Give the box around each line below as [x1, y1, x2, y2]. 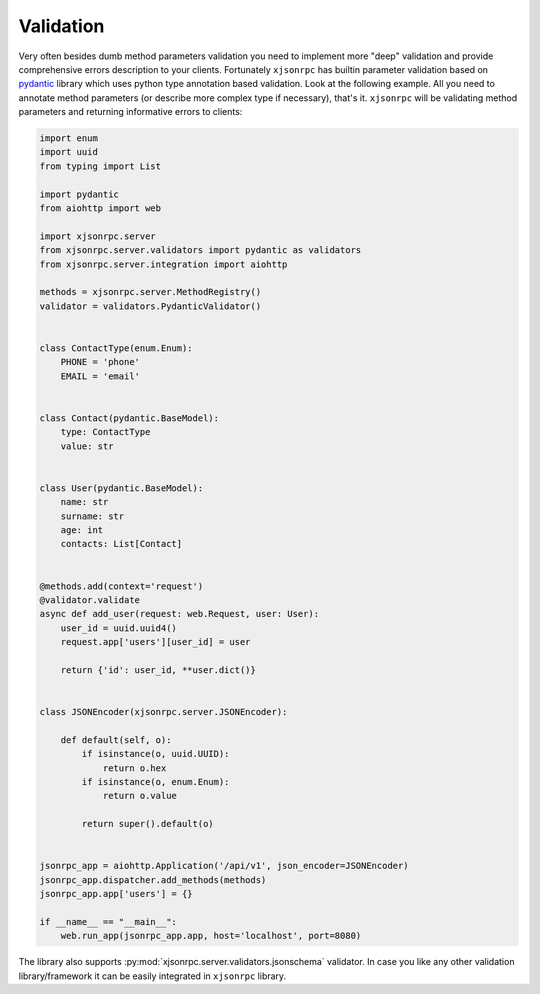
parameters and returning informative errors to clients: [18, 106, 243, 118]
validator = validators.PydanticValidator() [39, 300, 262, 312]
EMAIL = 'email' [60, 370, 140, 382]
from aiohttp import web [39, 203, 162, 214]
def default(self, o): [60, 734, 172, 745]
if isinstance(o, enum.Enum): [81, 776, 230, 788]
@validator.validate [39, 594, 140, 605]
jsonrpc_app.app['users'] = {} [39, 888, 194, 900]
